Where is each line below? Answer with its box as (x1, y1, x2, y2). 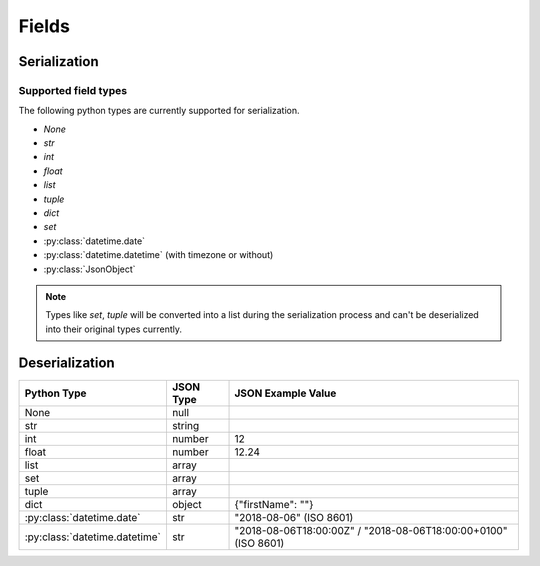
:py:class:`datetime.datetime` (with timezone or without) (43, 249, 274, 261)
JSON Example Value (234, 386, 337, 400)
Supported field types (18, 83, 128, 97)
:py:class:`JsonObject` (43, 263, 136, 275)
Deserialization (18, 354, 115, 371)
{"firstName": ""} (234, 497, 314, 511)
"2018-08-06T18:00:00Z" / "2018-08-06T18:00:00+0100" (234, 523, 508, 537)
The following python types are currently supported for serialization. (18, 105, 300, 117)
